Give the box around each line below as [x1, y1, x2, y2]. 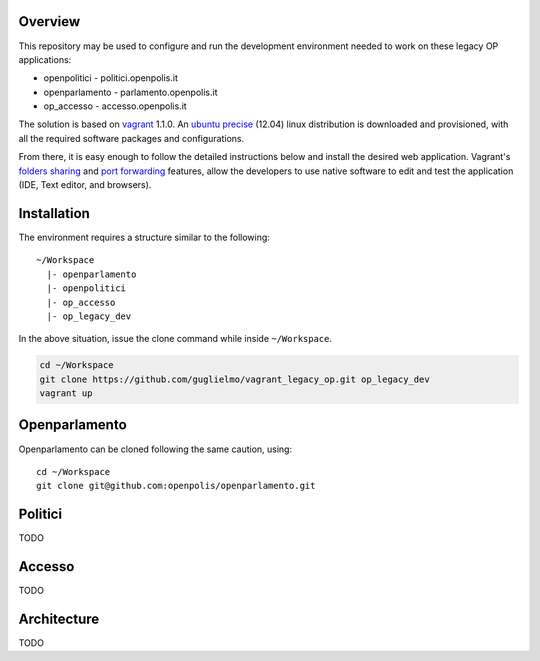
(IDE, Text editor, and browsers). [18, 179, 152, 191]
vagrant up [39, 388, 93, 399]
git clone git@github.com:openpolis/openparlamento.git [36, 480, 316, 492]
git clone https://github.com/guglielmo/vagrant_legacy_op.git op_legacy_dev [39, 373, 430, 385]
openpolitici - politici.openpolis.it [43, 72, 179, 84]
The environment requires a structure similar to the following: [18, 231, 270, 243]
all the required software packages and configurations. [18, 132, 245, 144]
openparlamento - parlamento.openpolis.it [43, 86, 218, 98]
